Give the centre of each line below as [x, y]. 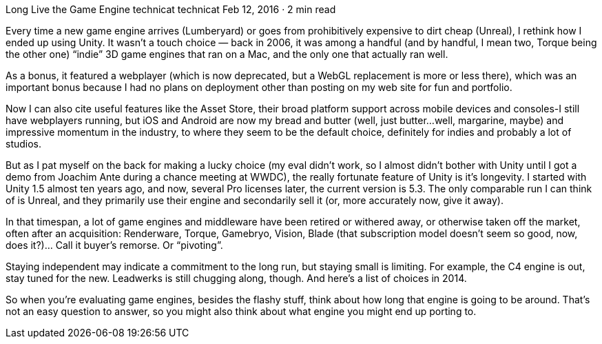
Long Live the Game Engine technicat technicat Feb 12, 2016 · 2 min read [171, 9]
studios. [24, 144]
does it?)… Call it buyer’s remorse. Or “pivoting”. [114, 245]
